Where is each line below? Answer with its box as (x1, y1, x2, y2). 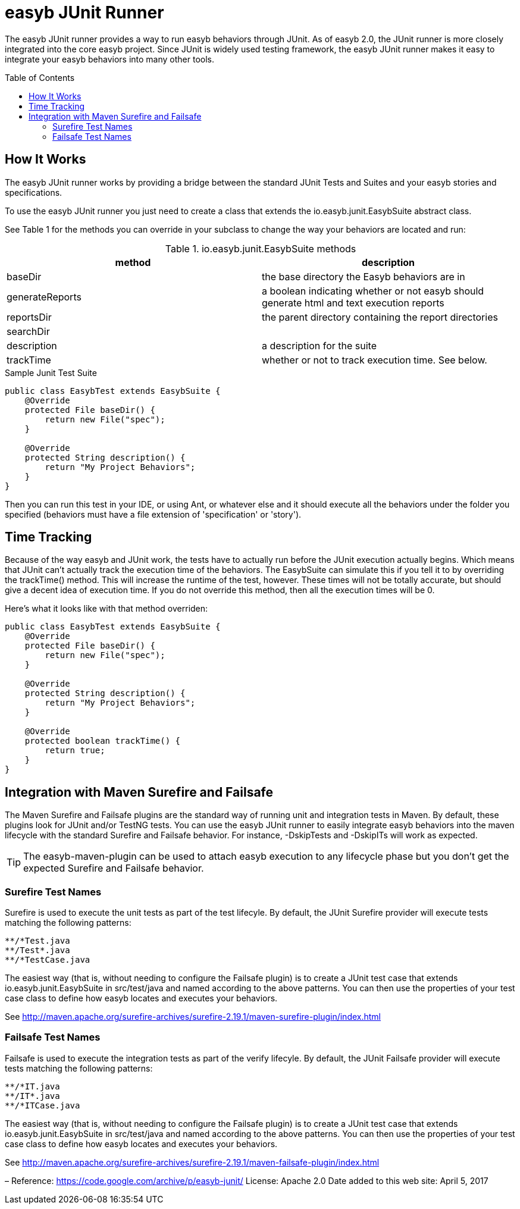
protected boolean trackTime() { (24, 736, 181, 746)
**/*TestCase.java (5, 955, 90, 965)
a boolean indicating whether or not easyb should (262, 284, 484, 297)
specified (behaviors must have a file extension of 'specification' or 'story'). (5, 509, 302, 519)
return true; (45, 746, 105, 756)
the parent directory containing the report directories (262, 311, 498, 323)
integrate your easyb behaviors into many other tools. (5, 54, 215, 64)
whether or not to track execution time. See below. (262, 353, 487, 366)
